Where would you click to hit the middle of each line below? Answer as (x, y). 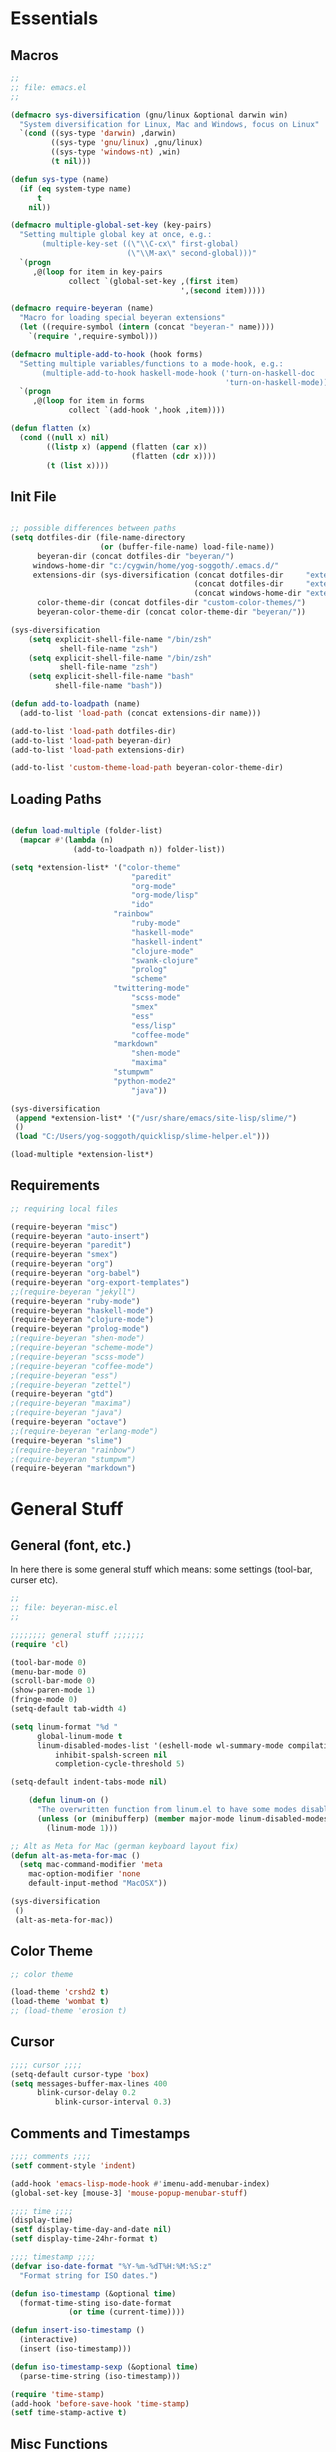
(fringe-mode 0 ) (44, 1700)
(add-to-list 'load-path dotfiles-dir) (93, 731)
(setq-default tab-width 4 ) (69, 1709)
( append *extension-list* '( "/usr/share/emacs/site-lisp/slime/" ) (156, 1118)
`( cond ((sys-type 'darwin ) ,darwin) (98, 133)
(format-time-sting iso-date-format (95, 2303)
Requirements (55, 1185)
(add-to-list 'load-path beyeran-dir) (91, 740)
